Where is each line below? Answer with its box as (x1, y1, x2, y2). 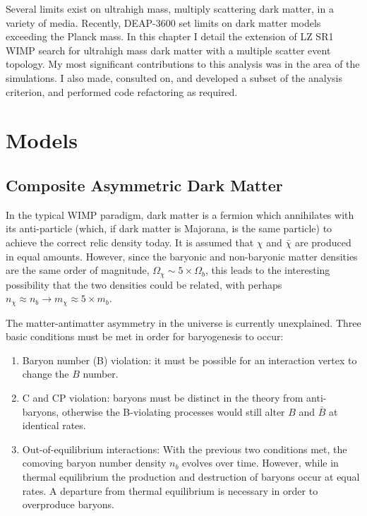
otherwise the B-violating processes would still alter (61, 404, 285, 419)
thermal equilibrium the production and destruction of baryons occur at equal (22, 469, 360, 484)
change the (22, 366, 69, 381)
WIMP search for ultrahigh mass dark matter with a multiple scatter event (6, 42, 331, 57)
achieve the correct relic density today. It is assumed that (6, 234, 254, 249)
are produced (294, 234, 351, 249)
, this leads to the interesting (205, 263, 330, 277)
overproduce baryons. (22, 497, 114, 512)
